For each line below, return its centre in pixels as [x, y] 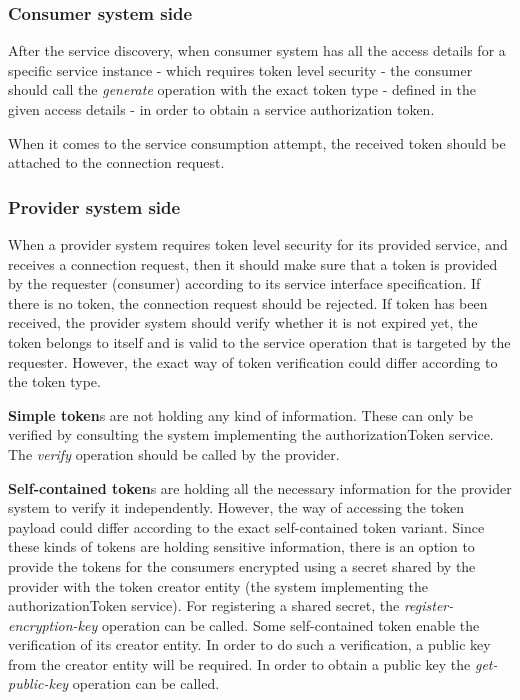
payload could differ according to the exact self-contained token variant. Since [246, 526]
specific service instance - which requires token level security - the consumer [240, 69]
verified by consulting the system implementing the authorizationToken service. [251, 434]
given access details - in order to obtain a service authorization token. [221, 109]
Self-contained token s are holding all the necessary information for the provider [260, 487]
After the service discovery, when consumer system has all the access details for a [257, 50]
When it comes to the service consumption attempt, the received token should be [257, 142]
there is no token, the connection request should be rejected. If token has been [248, 302]
